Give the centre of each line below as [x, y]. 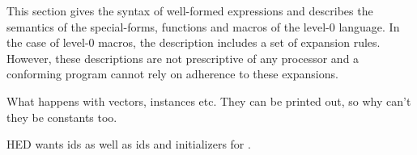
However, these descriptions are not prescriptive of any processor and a [183, 58]
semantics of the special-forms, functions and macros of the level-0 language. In [203, 26]
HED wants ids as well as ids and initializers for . [129, 144]
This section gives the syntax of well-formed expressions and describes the [190, 10]
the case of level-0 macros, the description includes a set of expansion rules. [194, 42]
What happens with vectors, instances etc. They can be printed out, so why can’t [209, 101]
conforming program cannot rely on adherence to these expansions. [172, 74]
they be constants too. [62, 117]
